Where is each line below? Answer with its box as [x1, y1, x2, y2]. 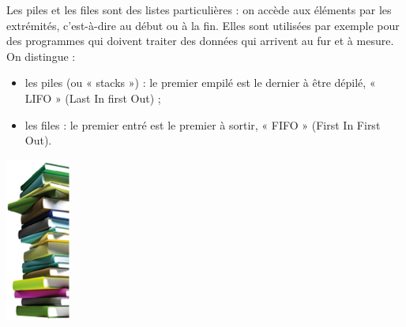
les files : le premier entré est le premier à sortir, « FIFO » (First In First [24, 116, 381, 133]
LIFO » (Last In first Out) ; [24, 89, 161, 106]
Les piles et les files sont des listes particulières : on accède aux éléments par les [6, 2, 392, 17]
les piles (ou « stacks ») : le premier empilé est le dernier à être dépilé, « [24, 74, 376, 91]
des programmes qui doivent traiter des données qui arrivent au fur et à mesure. [6, 32, 394, 49]
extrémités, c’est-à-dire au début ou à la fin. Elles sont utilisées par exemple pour [6, 17, 400, 33]
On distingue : [6, 47, 76, 64]
